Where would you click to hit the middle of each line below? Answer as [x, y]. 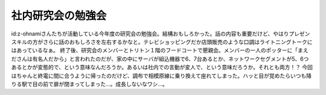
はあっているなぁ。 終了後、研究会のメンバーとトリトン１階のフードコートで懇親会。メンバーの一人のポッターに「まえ [160, 51]
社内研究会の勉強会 [59, 16]
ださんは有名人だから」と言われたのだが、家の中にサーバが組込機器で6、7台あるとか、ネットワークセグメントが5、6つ [160, 59]
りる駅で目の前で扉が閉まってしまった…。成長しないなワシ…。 [90, 84]
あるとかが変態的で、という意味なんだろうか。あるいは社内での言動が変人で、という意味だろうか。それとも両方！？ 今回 [162, 67]
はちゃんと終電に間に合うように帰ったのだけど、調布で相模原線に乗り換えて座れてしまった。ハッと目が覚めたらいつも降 [161, 76]
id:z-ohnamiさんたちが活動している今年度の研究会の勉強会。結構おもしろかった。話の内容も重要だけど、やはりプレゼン [161, 34]
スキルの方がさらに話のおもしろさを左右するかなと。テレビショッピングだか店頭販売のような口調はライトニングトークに [162, 41]
